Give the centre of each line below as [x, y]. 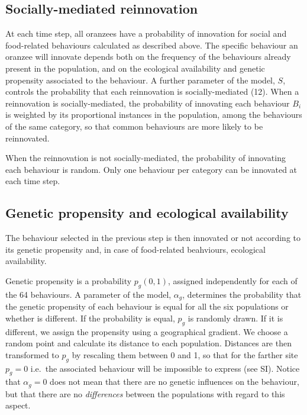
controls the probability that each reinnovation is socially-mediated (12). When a [152, 91]
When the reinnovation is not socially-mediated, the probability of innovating [146, 158]
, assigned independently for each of [232, 280]
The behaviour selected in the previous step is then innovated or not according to [153, 238]
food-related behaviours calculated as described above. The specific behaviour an [152, 45]
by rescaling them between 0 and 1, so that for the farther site [185, 354]
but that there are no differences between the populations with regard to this [145, 393]
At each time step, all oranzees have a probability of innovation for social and [146, 33]
